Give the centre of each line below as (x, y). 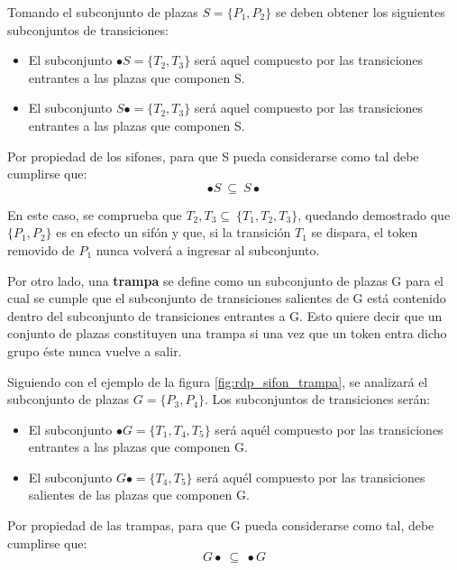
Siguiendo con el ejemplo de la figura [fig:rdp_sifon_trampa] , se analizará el (218, 381)
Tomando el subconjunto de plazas (103, 12)
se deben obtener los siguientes (360, 12)
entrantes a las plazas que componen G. (138, 447)
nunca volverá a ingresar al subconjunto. (208, 249)
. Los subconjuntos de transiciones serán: (318, 399)
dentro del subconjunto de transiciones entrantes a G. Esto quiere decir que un (225, 315)
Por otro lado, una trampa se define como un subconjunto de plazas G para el (226, 280)
